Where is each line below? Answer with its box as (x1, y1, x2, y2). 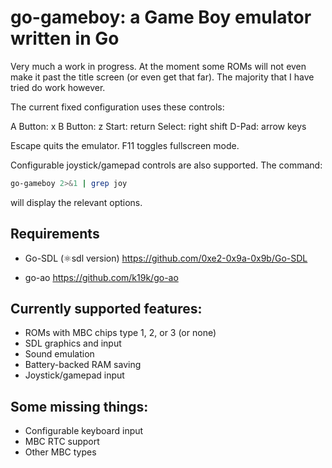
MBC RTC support (24, 436, 100, 448)
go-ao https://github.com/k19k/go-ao (24, 271, 179, 283)
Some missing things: (10, 398, 149, 415)
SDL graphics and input (24, 337, 122, 350)
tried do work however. (10, 81, 106, 93)
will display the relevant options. (10, 196, 143, 208)
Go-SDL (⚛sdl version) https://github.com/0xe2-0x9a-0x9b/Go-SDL (24, 252, 308, 264)
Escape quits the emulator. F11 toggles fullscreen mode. (10, 139, 240, 151)
